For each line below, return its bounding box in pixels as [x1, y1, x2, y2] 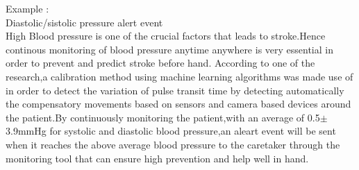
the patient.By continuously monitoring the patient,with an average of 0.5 [6, 110, 320, 124]
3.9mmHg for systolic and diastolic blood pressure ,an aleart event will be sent [6, 124, 336, 138]
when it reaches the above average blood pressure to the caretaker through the [6, 137, 340, 151]
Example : [6, 1, 49, 15]
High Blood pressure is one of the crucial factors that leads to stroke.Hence [6, 28, 326, 43]
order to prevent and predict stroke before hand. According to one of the [6, 56, 315, 70]
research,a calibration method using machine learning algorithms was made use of [6, 69, 353, 83]
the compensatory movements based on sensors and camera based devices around [6, 96, 351, 111]
